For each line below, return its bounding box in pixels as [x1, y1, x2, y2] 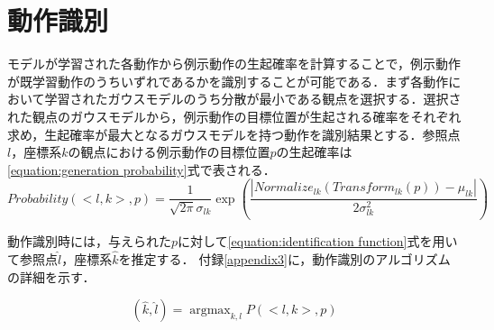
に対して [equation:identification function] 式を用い [178, 232, 458, 251]
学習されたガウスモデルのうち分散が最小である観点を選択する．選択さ [44, 89, 462, 108]
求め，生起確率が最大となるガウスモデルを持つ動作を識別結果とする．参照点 [7, 124, 461, 143]
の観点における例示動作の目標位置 [68, 142, 270, 161]
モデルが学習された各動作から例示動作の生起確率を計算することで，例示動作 [7, 54, 462, 73]
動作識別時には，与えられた [7, 232, 171, 251]
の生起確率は [276, 142, 352, 161]
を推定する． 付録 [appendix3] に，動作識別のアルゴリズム [118, 250, 451, 269]
